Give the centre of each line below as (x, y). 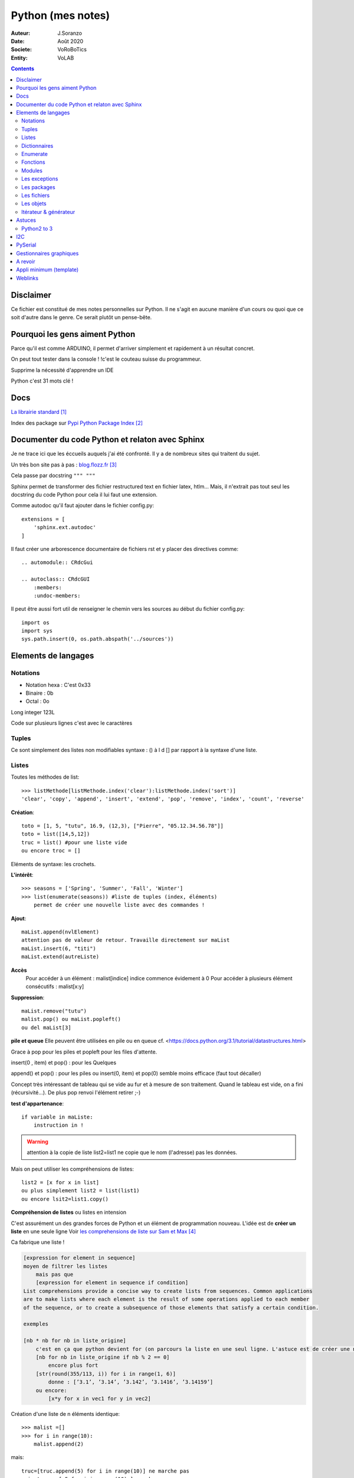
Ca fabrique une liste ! (38, 1242)
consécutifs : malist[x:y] (55, 987)
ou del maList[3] (46, 1028)
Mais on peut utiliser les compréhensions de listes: (72, 1169)
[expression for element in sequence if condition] (112, 1283)
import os (35, 623)
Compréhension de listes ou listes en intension (69, 1213)
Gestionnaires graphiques (47, 253)
